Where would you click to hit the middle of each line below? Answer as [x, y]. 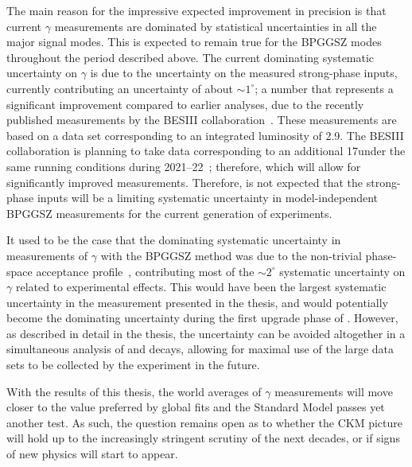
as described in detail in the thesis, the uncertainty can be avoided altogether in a [206, 333]
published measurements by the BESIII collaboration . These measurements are [202, 120]
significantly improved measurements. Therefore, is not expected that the [185, 182]
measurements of [47, 255]
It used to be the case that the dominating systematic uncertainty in [174, 240]
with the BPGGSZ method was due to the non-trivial [231, 255]
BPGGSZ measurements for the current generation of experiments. [169, 213]
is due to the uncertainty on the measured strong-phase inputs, [244, 73]
